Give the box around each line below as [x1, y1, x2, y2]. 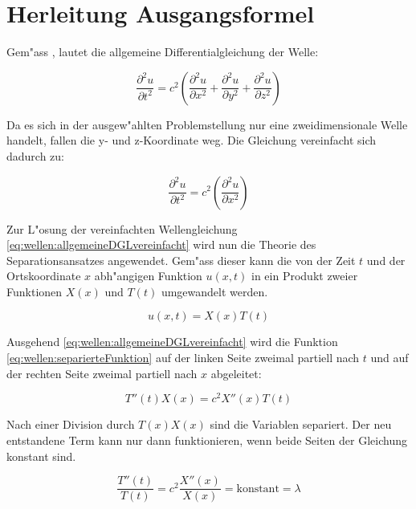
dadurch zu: [6, 147, 65, 164]
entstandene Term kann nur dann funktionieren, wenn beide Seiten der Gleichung [6, 431, 407, 448]
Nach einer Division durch [6, 416, 135, 433]
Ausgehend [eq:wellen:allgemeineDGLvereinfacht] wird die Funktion [6, 333, 338, 350]
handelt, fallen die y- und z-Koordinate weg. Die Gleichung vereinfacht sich [6, 132, 377, 149]
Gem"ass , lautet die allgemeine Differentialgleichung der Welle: [6, 43, 319, 60]
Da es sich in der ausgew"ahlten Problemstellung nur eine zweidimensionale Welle [6, 116, 408, 132]
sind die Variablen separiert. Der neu [210, 416, 392, 433]
